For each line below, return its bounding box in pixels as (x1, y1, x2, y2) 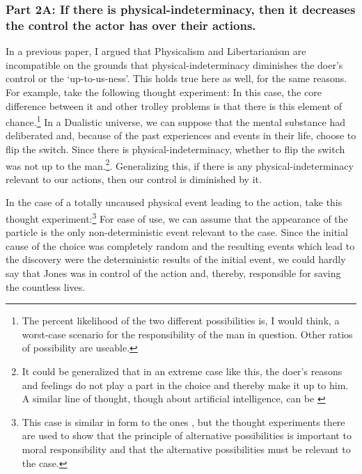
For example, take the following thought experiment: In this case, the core (6, 84, 322, 99)
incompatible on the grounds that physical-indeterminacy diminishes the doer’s (6, 57, 343, 72)
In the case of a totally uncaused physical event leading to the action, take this (6, 195, 343, 210)
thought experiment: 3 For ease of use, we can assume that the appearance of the (6, 209, 348, 226)
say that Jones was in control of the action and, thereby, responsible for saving (6, 266, 341, 281)
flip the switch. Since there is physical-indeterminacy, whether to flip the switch (6, 141, 345, 156)
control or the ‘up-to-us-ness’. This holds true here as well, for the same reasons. (6, 71, 347, 86)
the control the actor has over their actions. (6, 16, 256, 33)
